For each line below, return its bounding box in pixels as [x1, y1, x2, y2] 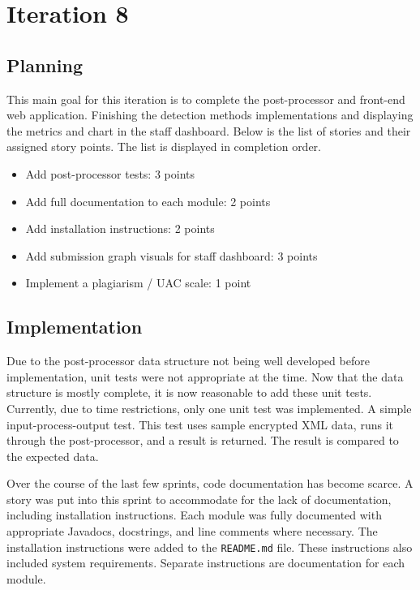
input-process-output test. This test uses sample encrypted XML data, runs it [6, 416, 393, 433]
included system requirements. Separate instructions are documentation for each [6, 554, 405, 571]
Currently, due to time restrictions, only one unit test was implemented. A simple [6, 399, 412, 416]
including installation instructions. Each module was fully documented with [6, 506, 382, 523]
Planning [6, 52, 83, 77]
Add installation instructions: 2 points [25, 220, 215, 237]
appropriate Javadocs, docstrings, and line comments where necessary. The [6, 523, 378, 540]
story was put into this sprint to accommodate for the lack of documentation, [6, 490, 392, 507]
